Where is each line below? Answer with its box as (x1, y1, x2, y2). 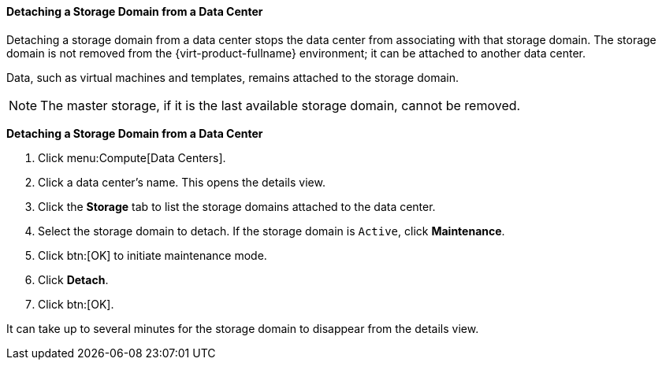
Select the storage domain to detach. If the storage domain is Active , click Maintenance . (38, 224, 505, 238)
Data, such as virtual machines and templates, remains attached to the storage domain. (6, 70, 459, 84)
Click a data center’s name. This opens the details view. (38, 175, 325, 189)
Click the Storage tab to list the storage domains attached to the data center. (38, 199, 436, 213)
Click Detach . (38, 272, 109, 287)
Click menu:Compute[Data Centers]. (38, 150, 226, 165)
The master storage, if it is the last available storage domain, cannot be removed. (40, 97, 521, 113)
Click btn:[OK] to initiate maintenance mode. (38, 248, 267, 262)
